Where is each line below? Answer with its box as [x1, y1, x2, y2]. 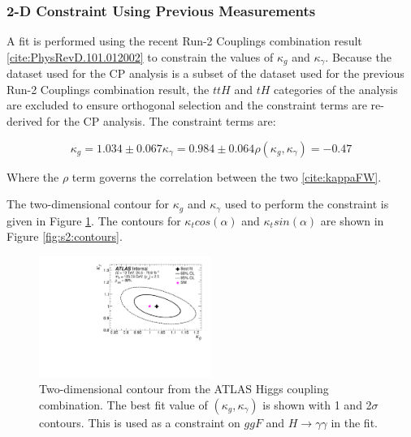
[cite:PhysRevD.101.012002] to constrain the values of [6, 48, 274, 65]
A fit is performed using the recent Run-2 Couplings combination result [6, 32, 362, 49]
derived [6, 113, 43, 130]
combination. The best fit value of [39, 396, 208, 413]
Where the [6, 168, 59, 185]
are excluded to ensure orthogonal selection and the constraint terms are [6, 96, 367, 114]
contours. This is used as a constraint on [39, 413, 240, 431]
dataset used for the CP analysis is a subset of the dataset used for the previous [6, 65, 405, 82]
